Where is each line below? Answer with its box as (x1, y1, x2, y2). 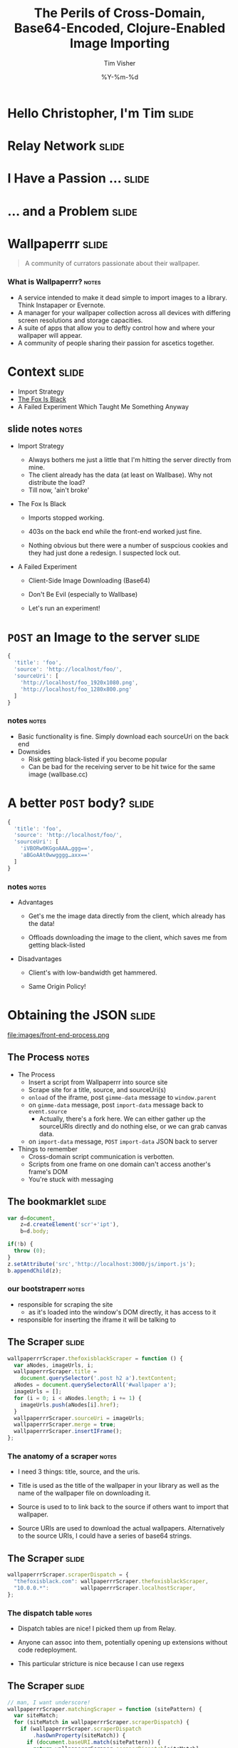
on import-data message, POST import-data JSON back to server (28, 1137, 218, 1146)
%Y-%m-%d (100, 73, 139, 81)
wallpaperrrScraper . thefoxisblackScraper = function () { (7, 1354, 183, 1362)
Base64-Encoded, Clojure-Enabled (14, 20, 226, 36)
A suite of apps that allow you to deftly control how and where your (17, 323, 215, 332)
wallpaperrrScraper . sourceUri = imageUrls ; (14, 1414, 145, 1421)
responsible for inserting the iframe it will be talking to (17, 1315, 177, 1324)
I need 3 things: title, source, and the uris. (17, 1467, 140, 1476)
